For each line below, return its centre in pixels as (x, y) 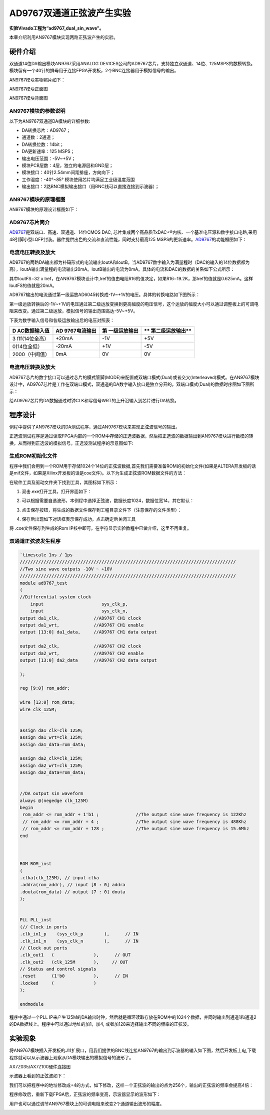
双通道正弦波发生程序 (35, 541)
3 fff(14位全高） (31, 339)
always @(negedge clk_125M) (54, 801)
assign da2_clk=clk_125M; (51, 758)
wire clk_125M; (38, 709)
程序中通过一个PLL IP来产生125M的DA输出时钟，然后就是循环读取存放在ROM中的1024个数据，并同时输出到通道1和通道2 (133, 1017)
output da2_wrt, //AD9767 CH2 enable (82, 653)
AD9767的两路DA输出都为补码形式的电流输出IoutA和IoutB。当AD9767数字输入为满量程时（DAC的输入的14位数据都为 (129, 262)
